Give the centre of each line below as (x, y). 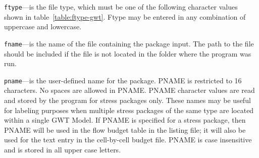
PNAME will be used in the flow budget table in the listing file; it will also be (125, 129)
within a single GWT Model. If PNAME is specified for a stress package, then (125, 120)
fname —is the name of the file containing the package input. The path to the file (129, 43)
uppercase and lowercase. (43, 27)
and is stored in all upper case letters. (63, 149)
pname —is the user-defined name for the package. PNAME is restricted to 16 (123, 80)
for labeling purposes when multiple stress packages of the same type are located (129, 110)
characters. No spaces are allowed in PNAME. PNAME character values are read (129, 90)
